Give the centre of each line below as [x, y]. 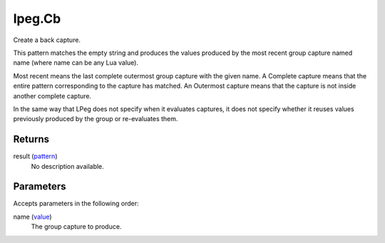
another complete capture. [52, 95]
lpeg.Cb [37, 19]
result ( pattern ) [35, 156]
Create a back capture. [47, 40]
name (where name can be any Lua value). [76, 63]
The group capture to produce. [76, 227]
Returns [31, 139]
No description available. [68, 166]
